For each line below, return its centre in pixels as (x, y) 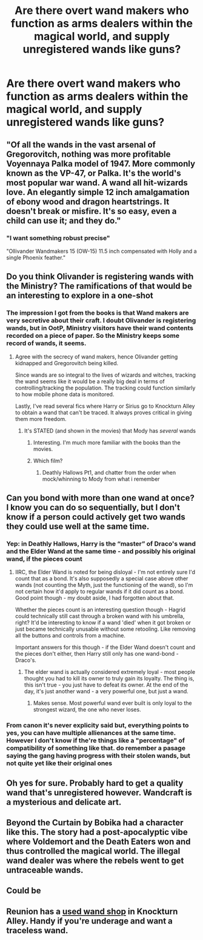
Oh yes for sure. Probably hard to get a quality (95, 783)
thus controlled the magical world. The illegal (93, 851)
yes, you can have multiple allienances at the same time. (91, 733)
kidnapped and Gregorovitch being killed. (67, 363)
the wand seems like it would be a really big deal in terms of (90, 381)
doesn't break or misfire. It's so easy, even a (92, 211)
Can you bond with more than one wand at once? (101, 498)
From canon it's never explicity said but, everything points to (98, 726)
